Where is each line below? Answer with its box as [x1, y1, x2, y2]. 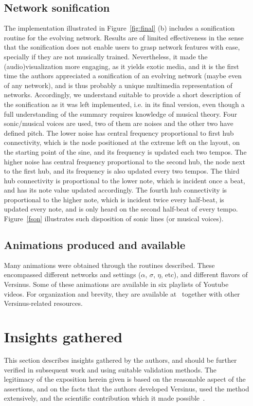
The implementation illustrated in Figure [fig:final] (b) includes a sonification [4, 23, 235, 33]
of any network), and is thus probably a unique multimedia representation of [4, 80, 233, 90]
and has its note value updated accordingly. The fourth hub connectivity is [4, 185, 227, 195]
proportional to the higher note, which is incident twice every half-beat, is [4, 194, 224, 204]
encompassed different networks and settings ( [4, 269, 141, 280]
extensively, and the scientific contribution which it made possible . [4, 393, 205, 403]
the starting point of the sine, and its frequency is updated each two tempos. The [4, 146, 247, 157]
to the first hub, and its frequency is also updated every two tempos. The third [4, 166, 239, 176]
